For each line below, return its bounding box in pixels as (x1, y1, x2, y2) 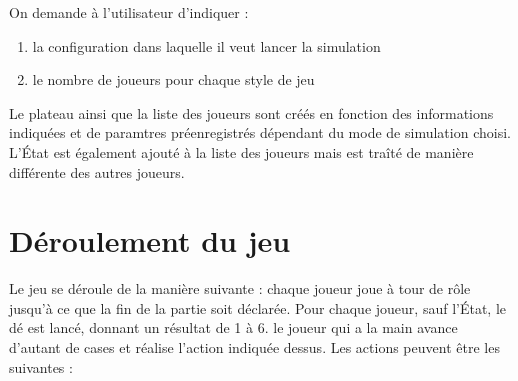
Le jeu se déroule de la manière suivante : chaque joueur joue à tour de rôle (9, 278, 471, 299)
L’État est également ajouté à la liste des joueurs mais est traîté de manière (9, 141, 474, 162)
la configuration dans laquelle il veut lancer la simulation (32, 35, 381, 56)
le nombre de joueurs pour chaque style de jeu (32, 69, 315, 90)
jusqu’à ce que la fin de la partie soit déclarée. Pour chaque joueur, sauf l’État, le (9, 297, 507, 318)
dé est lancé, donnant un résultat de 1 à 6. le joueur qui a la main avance (9, 317, 458, 338)
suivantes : (9, 356, 73, 377)
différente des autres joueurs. (9, 161, 185, 182)
